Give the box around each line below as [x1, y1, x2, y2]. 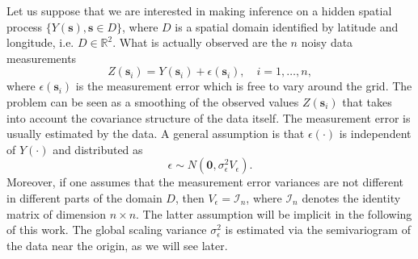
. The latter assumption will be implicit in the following [136, 205, 412, 222]
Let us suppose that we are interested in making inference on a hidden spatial [6, 2, 392, 19]
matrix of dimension [6, 205, 107, 222]
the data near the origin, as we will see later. [6, 236, 228, 253]
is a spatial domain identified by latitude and [175, 18, 399, 35]
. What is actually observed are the [112, 34, 287, 51]
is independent [339, 125, 412, 142]
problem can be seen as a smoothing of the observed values [6, 93, 299, 110]
